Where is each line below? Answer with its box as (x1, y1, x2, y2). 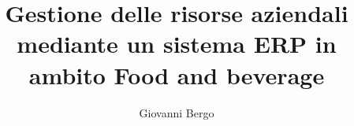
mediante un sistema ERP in (17, 28, 337, 60)
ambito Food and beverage (28, 58, 325, 91)
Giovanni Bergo (139, 104, 214, 120)
